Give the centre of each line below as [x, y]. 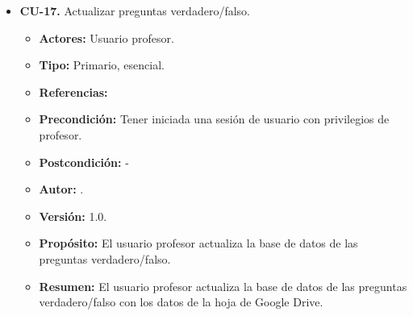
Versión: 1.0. [73, 216]
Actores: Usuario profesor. [106, 37]
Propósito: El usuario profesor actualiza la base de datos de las [198, 243]
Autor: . [61, 189]
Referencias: [73, 91]
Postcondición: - [84, 162]
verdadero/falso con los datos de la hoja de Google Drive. [181, 302]
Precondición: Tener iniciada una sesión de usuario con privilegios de [214, 119]
